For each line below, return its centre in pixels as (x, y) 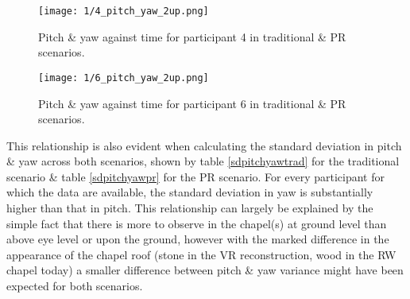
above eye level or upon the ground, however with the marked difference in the (198, 239)
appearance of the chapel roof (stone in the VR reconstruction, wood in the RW (201, 254)
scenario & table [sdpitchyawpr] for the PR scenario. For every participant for (195, 176)
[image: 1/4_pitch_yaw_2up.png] (124, 11)
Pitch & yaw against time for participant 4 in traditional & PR (192, 36)
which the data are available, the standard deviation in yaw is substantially (190, 192)
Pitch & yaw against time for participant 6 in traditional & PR (192, 103)
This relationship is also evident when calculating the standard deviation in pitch (204, 145)
